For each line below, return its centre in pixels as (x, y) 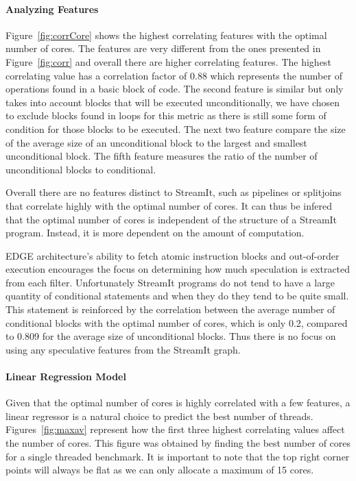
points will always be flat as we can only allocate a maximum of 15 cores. (160, 470)
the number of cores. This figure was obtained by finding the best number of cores (178, 443)
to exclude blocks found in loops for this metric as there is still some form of (166, 115)
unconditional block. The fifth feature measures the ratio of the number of (162, 156)
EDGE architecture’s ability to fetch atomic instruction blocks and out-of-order (173, 255)
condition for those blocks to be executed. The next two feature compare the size (176, 128)
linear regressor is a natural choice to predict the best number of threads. (159, 416)
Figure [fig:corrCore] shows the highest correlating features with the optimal (166, 35)
